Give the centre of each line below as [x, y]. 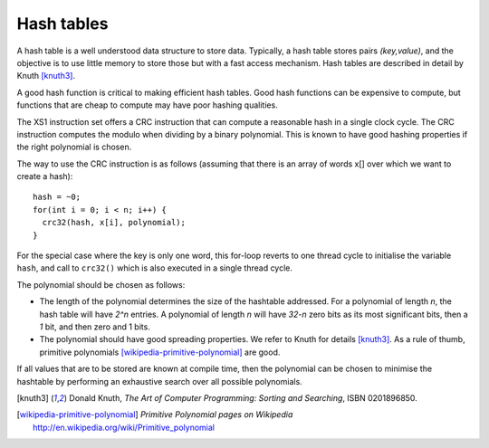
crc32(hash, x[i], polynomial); [114, 223]
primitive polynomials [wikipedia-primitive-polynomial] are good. [160, 352]
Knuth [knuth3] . [46, 76]
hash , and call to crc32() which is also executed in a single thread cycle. [155, 268]
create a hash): [45, 176]
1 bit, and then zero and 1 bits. [95, 327]
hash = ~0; [57, 197]
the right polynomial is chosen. [74, 147]
